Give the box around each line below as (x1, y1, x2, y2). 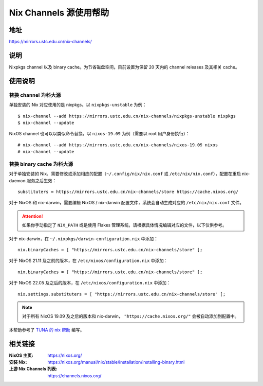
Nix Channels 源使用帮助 (9, 7, 109, 18)
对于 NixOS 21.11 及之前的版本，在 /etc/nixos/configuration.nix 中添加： (9, 258, 168, 263)
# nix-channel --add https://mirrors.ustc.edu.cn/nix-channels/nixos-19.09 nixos (18, 142, 218, 148)
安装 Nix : (9, 359, 27, 365)
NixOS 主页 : (9, 352, 34, 358)
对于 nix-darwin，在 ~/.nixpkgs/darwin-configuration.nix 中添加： (9, 236, 158, 242)
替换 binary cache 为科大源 (9, 160, 73, 167)
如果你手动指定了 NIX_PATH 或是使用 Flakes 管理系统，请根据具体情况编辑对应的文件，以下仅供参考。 (22, 222, 227, 228)
